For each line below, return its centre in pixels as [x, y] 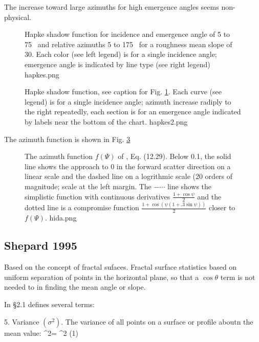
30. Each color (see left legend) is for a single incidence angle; [121, 54]
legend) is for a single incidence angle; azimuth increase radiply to [128, 101]
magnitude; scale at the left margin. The [88, 186]
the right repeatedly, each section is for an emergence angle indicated [133, 112]
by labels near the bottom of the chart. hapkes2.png [106, 121]
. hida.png [61, 218]
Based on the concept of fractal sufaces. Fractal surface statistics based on [121, 267]
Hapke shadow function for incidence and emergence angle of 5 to [127, 34]
